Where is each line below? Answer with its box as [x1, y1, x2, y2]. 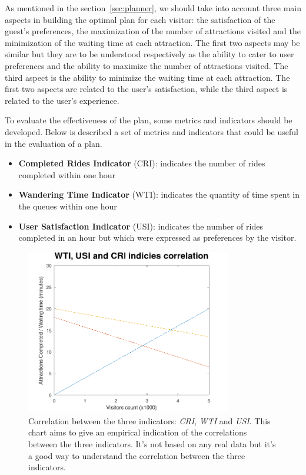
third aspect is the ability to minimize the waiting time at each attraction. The [5, 71, 290, 83]
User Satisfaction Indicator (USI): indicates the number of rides [18, 220, 263, 232]
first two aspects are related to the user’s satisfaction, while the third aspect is [5, 83, 288, 95]
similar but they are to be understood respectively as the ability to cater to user [5, 48, 294, 60]
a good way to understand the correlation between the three [28, 449, 245, 461]
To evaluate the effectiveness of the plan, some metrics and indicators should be [5, 114, 292, 126]
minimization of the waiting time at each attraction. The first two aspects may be [5, 36, 300, 48]
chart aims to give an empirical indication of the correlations [28, 426, 247, 438]
